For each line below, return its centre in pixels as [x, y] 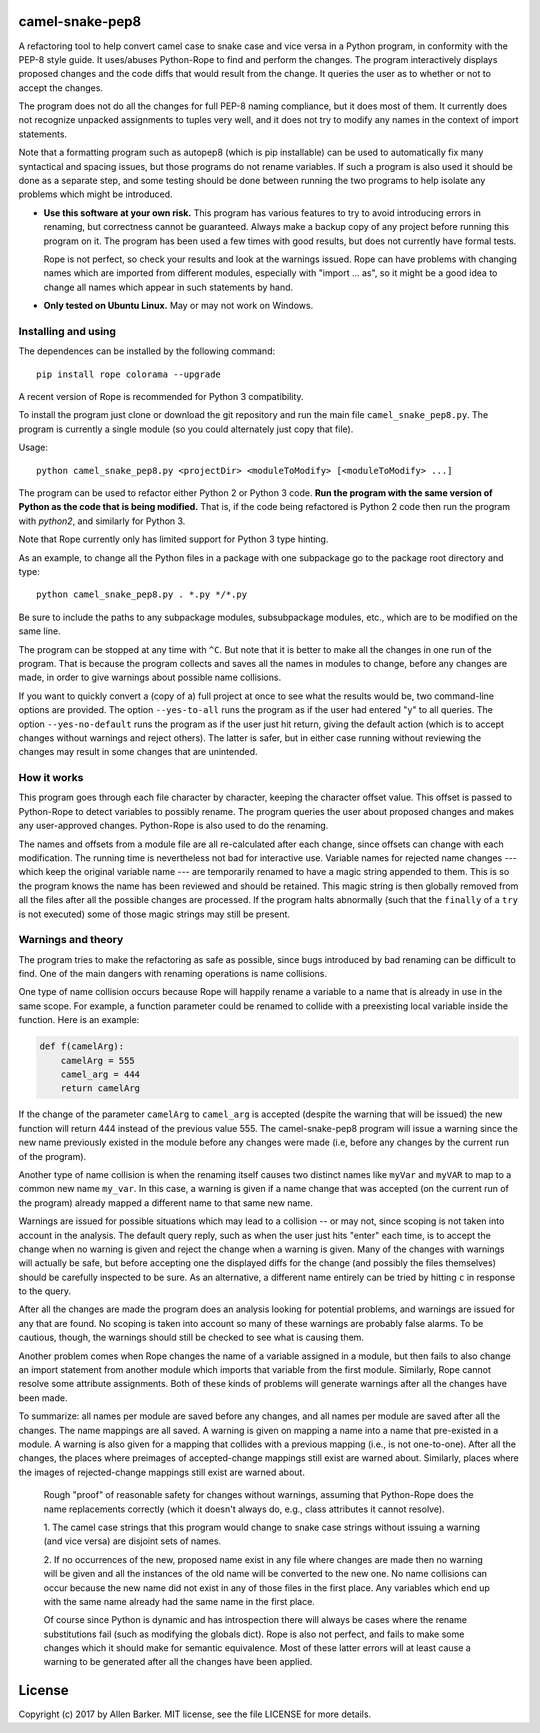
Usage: [33, 447]
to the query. [45, 1291]
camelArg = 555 [97, 1060]
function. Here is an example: [79, 1020]
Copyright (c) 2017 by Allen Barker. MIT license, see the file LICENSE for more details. [195, 1714]
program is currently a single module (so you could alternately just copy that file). [186, 429]
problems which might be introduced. [96, 194]
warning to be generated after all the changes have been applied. [178, 1662]
